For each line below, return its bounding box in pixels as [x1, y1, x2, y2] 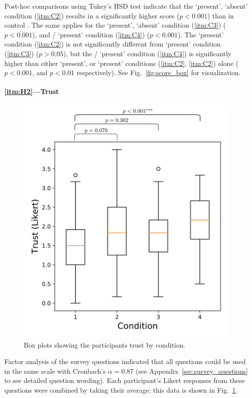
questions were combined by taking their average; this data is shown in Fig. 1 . [4, 384, 238, 395]
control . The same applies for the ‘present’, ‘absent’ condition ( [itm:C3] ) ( [4, 20, 226, 30]
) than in [207, 10, 234, 20]
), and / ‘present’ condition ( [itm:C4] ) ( [32, 29, 150, 39]
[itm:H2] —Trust [4, 86, 59, 96]
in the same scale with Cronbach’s [4, 366, 106, 376]
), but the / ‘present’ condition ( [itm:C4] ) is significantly [63, 48, 232, 58]
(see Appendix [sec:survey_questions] [135, 366, 248, 376]
